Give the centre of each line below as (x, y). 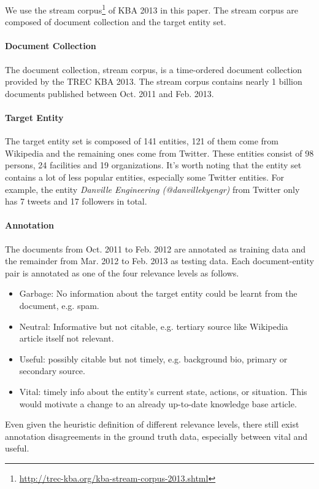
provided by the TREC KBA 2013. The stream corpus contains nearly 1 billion (154, 81)
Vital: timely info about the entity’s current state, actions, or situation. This (163, 391)
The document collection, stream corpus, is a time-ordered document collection (154, 69)
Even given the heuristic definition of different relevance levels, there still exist (152, 424)
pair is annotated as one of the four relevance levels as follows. (122, 272)
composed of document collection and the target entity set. (116, 22)
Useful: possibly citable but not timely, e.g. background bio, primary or (153, 358)
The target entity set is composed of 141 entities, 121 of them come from (142, 141)
